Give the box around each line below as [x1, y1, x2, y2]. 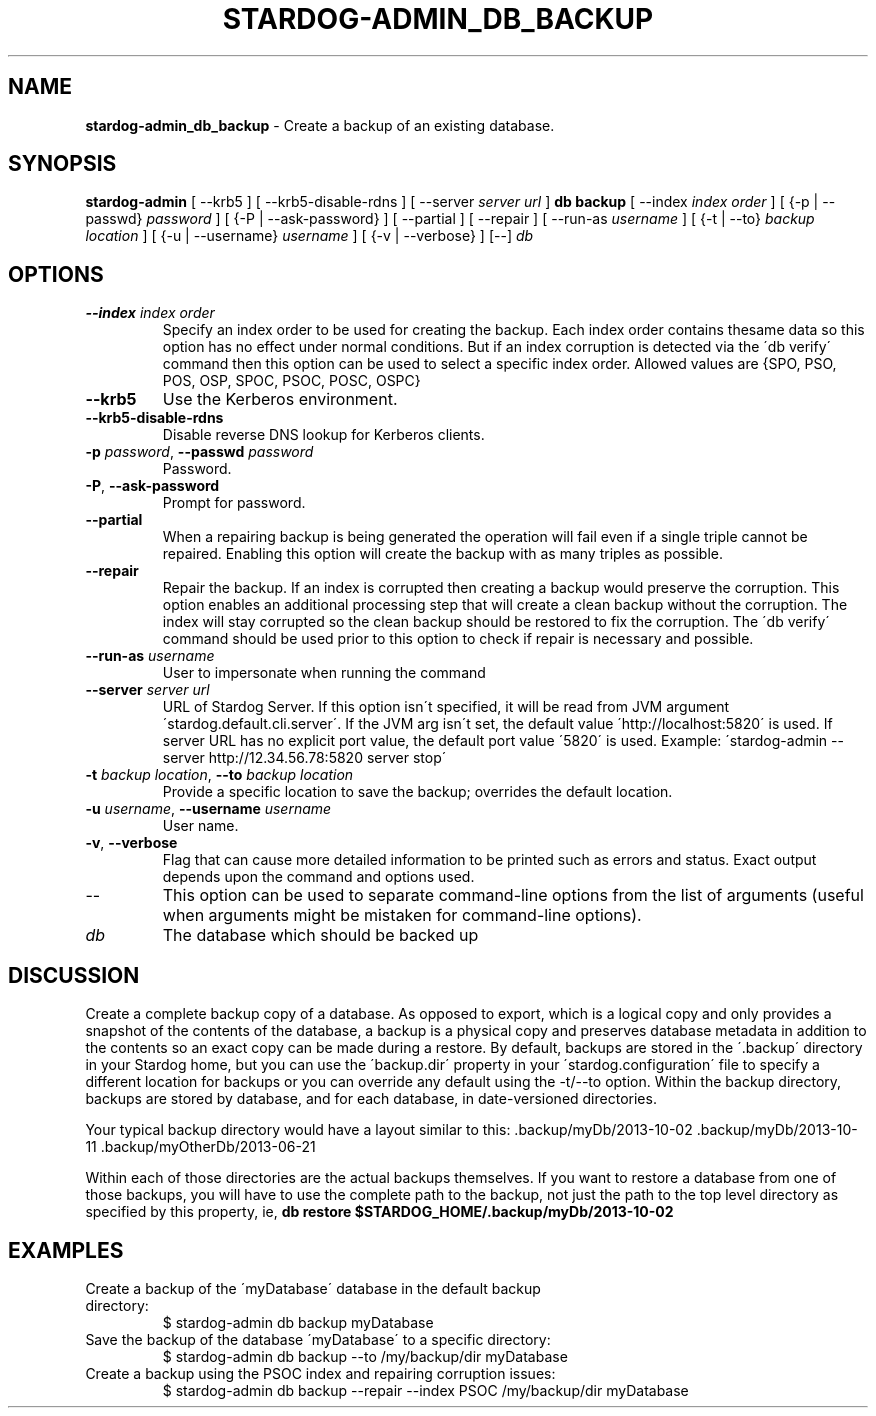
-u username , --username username [85, 800, 332, 818]
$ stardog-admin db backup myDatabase [162, 1313, 434, 1331]
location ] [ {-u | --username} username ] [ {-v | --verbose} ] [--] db [85, 227, 534, 245]
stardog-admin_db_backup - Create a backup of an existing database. [85, 116, 555, 134]
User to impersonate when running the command [162, 664, 486, 682]
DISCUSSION [8, 962, 140, 988]
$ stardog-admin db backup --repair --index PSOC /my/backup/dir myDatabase [162, 1381, 689, 1399]
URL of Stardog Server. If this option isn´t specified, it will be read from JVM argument [162, 698, 730, 716]
